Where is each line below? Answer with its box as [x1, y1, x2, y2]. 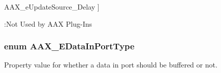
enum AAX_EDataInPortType [4, 40, 135, 52]
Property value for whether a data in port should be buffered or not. [4, 59, 217, 70]
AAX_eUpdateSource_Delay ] [4, 2, 100, 12]
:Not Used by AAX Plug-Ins [4, 18, 92, 29]
